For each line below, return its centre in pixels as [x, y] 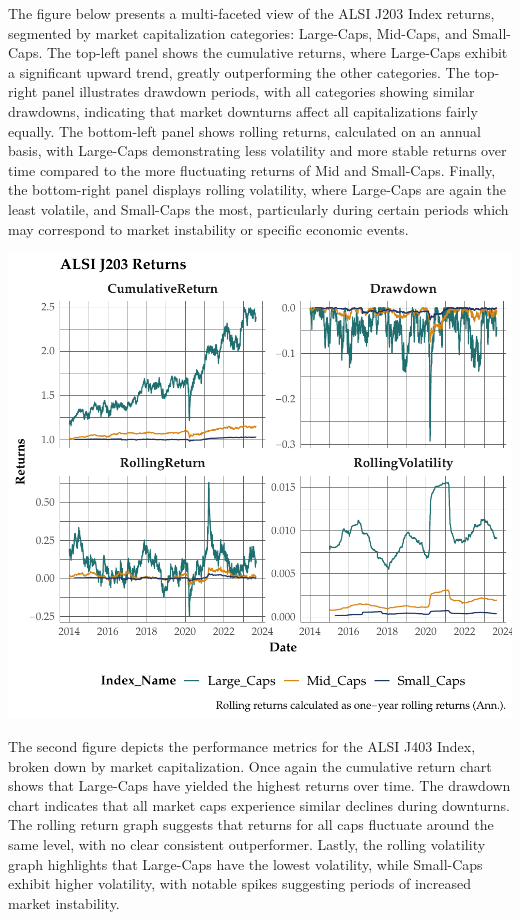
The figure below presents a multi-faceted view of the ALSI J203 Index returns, [251, 13]
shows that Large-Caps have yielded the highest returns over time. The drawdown [259, 785]
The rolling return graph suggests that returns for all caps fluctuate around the [251, 824]
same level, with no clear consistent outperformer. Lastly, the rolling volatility [247, 843]
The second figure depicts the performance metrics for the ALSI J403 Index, [242, 745]
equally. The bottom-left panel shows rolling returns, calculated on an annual [244, 130]
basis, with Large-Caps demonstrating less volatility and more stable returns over [257, 150]
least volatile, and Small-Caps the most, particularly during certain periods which [258, 208]
